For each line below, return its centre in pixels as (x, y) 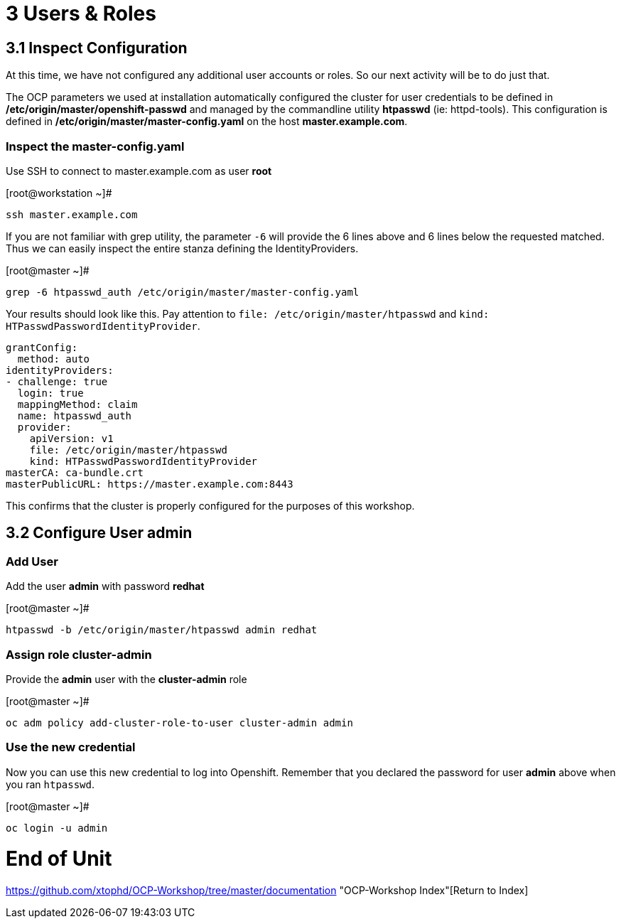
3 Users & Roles (81, 14)
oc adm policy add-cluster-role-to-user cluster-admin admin (179, 722)
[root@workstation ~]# (59, 193)
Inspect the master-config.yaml (95, 146)
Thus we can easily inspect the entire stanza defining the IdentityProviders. (182, 248)
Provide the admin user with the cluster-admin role (126, 679)
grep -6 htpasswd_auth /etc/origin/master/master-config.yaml (183, 292)
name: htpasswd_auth (75, 415)
